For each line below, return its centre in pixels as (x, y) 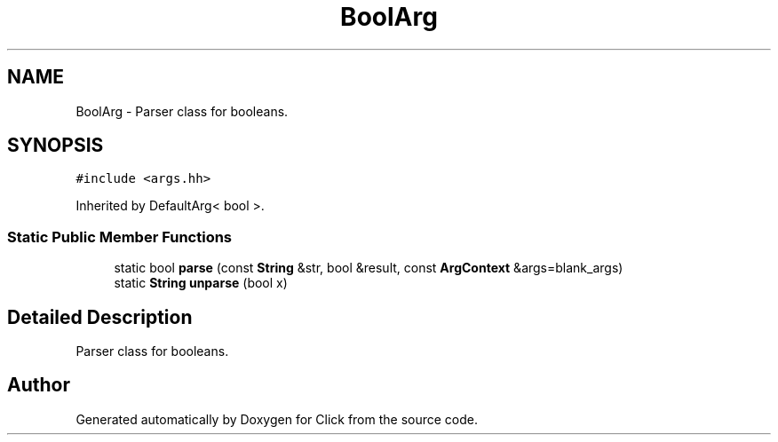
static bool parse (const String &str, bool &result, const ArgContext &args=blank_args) (369, 268)
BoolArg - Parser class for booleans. (182, 111)
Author (39, 385)
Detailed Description (100, 317)
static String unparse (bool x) (201, 283)
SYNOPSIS (56, 146)
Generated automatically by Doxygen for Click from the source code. (277, 419)
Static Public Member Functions (120, 237)
